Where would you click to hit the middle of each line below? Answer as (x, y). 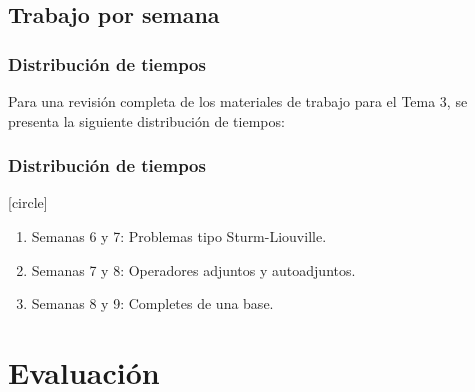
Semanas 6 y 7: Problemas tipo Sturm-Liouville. (179, 236)
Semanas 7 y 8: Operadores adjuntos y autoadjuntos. (193, 269)
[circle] (28, 202)
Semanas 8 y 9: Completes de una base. (152, 303)
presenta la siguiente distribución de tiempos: (146, 120)
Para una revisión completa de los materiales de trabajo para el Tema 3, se (238, 101)
